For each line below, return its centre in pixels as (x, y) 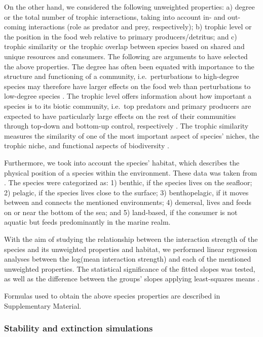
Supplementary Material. (43, 305)
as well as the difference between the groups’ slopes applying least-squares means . (132, 279)
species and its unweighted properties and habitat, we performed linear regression (131, 249)
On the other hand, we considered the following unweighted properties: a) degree (129, 7)
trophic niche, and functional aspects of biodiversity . (87, 145)
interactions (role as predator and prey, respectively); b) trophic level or (140, 27)
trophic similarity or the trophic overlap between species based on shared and (124, 46)
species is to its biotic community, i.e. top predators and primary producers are (128, 106)
